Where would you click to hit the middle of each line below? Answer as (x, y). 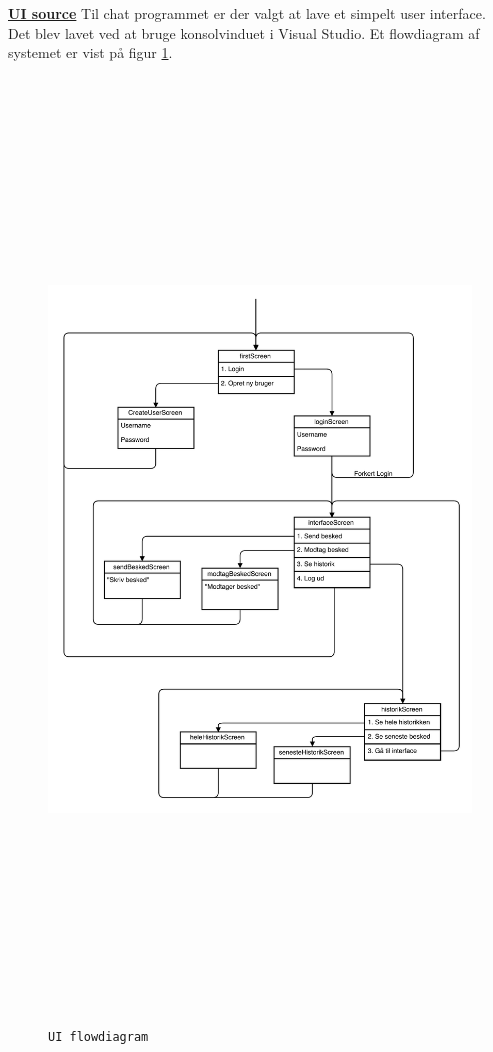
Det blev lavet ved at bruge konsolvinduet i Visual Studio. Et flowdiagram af (244, 32)
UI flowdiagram (98, 1037)
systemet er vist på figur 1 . (90, 52)
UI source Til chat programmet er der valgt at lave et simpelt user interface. (247, 13)
